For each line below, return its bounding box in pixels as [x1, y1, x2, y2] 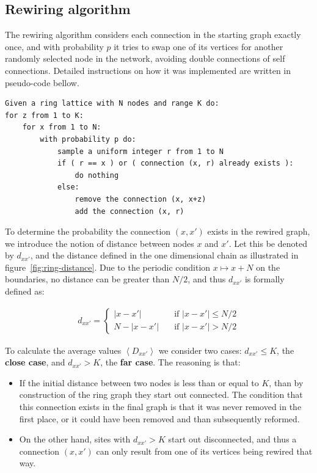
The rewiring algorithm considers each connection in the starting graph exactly [5, 28, 301, 41]
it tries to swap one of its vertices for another [114, 40, 283, 53]
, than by [269, 376, 304, 389]
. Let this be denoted [228, 237, 307, 249]
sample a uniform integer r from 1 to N [57, 147, 224, 156]
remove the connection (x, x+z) [75, 194, 206, 204]
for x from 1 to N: [22, 123, 101, 132]
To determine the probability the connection [5, 225, 171, 238]
